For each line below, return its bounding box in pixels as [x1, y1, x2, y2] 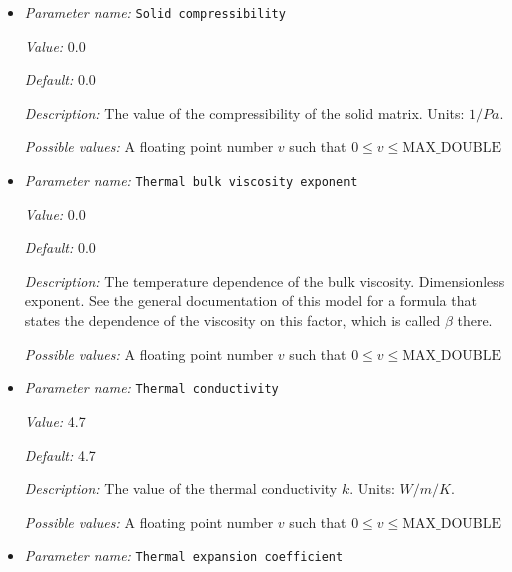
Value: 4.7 [24, 410, 86, 431]
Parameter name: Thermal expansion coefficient [24, 545, 344, 566]
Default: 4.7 [24, 444, 96, 465]
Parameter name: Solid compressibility [24, 2, 286, 22]
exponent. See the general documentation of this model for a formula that [24, 290, 477, 311]
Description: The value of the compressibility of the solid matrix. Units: [24, 102, 465, 123]
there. [457, 310, 493, 331]
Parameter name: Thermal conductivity [24, 377, 279, 398]
